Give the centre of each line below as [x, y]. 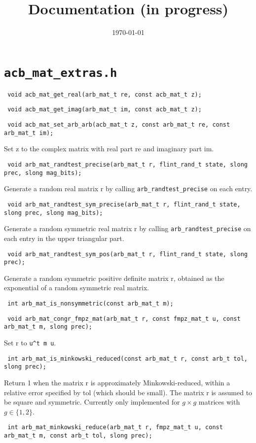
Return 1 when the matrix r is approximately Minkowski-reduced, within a [117, 382]
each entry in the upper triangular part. [64, 238]
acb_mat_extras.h [61, 73]
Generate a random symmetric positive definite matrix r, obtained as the [114, 278]
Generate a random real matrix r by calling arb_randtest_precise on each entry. [128, 188]
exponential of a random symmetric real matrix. [77, 288]
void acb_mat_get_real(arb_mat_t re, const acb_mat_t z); [105, 94]
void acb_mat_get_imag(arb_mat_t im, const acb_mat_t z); [105, 110]
